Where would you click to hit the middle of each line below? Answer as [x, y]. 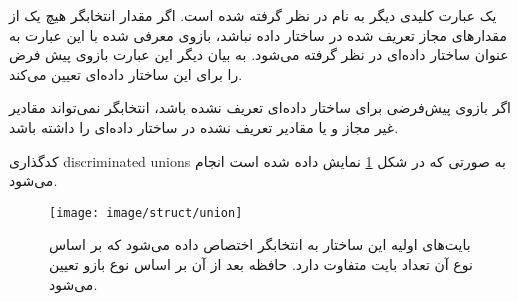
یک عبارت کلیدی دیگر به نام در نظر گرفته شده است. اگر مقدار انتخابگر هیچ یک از [253, 15]
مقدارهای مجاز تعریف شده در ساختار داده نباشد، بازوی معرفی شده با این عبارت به [258, 34]
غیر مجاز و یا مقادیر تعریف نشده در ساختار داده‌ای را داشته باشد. [204, 126]
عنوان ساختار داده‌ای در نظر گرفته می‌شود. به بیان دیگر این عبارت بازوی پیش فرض [259, 54]
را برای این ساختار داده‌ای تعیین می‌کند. [126, 73]
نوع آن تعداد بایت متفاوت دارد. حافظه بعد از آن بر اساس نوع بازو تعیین [261, 264]
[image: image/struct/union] [146, 212]
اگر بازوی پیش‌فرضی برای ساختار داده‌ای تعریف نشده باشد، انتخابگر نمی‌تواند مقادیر [260, 107]
